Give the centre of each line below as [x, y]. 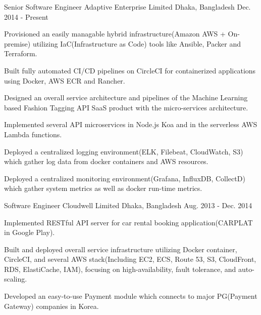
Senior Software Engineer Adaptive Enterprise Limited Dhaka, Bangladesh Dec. [127, 7]
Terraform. [21, 53]
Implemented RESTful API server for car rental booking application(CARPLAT [128, 222]
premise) [17, 43]
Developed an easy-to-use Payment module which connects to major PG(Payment [131, 296]
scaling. [16, 279]
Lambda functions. [33, 134]
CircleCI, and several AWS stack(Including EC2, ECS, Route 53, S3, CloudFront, [130, 259]
